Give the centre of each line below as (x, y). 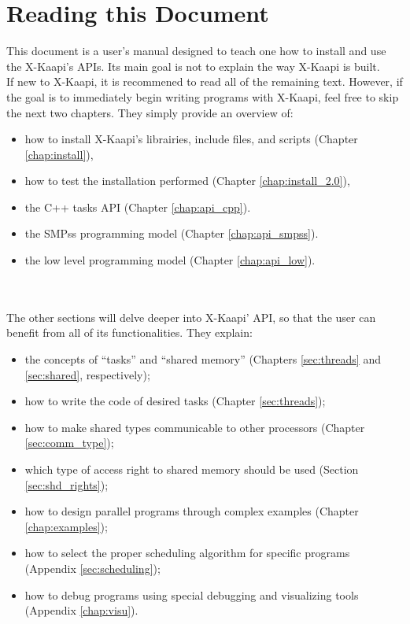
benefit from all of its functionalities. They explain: (129, 332)
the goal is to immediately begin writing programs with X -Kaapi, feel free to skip (203, 96)
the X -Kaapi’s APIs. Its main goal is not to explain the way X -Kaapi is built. (193, 66)
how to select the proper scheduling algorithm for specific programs (187, 553)
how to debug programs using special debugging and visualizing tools (192, 594)
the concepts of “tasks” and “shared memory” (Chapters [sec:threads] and (203, 359)
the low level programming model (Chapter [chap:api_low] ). (170, 260)
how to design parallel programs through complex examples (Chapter (192, 511)
